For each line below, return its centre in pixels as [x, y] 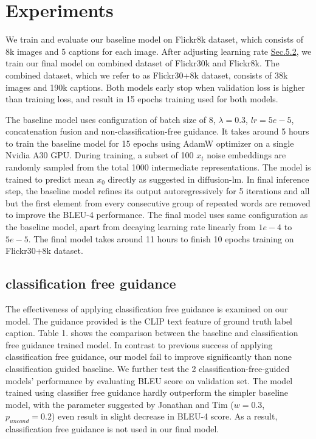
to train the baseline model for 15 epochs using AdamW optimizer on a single [150, 143]
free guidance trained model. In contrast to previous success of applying [139, 344]
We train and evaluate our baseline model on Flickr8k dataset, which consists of [154, 39]
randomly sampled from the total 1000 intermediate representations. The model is [158, 167]
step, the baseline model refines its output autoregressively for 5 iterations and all [158, 191]
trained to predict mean [50, 179]
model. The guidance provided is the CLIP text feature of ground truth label [149, 321]
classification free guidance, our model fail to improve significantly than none [149, 356]
